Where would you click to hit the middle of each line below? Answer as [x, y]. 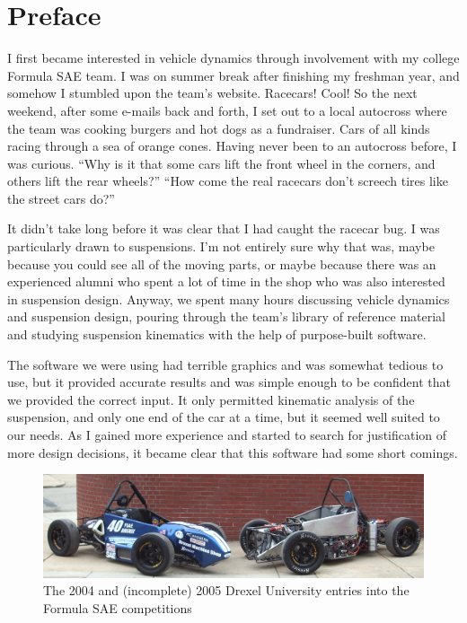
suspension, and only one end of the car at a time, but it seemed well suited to [224, 417]
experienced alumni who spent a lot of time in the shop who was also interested [226, 281]
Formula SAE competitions [118, 607]
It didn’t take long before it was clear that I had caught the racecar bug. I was [224, 228]
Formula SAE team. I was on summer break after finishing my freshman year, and [233, 75]
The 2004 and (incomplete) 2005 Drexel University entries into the [226, 590]
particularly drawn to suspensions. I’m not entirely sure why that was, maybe [221, 246]
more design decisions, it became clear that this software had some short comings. [233, 452]
